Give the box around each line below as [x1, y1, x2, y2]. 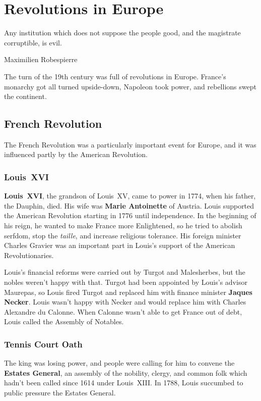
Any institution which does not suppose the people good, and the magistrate [4, 27, 241, 38]
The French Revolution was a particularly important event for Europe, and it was [4, 139, 256, 149]
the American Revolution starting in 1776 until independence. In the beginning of [4, 210, 256, 221]
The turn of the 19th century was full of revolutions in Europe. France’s [4, 71, 226, 81]
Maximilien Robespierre [4, 54, 78, 65]
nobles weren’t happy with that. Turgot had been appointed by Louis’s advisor [4, 277, 247, 287]
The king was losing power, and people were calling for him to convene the [4, 358, 235, 368]
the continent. [4, 91, 47, 102]
